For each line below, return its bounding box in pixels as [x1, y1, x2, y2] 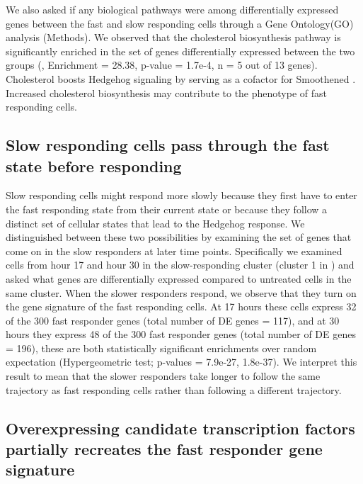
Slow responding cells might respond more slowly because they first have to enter [6, 188, 357, 203]
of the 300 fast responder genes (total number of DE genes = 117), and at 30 [6, 313, 340, 327]
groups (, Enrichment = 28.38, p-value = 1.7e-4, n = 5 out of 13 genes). [6, 57, 318, 72]
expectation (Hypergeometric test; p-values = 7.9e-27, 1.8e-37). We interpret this [6, 354, 357, 369]
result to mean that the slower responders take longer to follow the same [6, 368, 321, 383]
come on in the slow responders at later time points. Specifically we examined [6, 243, 342, 258]
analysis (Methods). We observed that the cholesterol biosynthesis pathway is [6, 30, 341, 45]
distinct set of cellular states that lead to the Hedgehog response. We [6, 215, 305, 230]
